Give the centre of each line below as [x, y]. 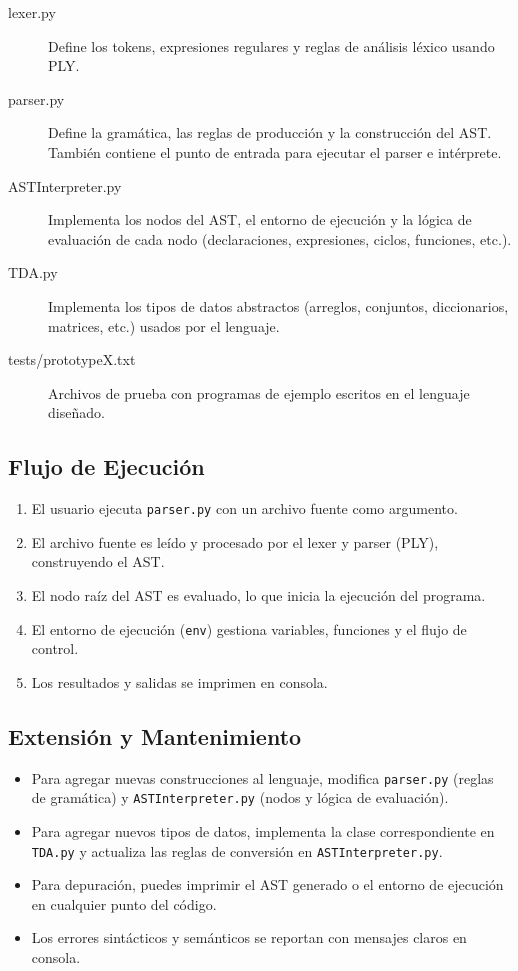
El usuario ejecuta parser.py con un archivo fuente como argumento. [244, 508]
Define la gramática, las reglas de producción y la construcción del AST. [270, 132]
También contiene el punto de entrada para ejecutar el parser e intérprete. [275, 151]
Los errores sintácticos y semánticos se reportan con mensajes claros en [249, 937]
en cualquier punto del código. [124, 903]
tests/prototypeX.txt [72, 359]
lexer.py [32, 12]
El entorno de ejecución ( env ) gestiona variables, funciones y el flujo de [249, 628]
